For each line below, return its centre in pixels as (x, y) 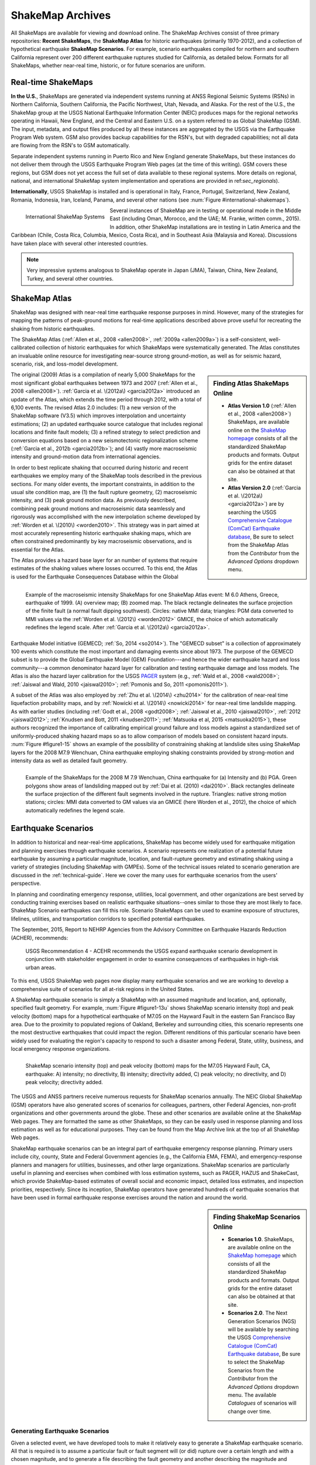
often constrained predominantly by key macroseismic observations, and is (102, 541)
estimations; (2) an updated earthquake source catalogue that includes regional (107, 424)
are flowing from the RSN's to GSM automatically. (71, 145)
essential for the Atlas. (38, 549)
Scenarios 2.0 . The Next (258, 1313)
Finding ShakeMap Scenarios (257, 1217)
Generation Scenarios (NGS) (262, 1321)
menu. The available (252, 1395)
